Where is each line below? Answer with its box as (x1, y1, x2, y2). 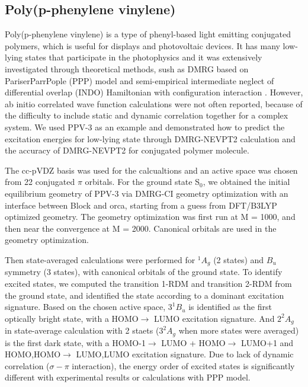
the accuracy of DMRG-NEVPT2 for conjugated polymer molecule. (5, 144, 249, 156)
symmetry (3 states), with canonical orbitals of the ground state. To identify (5, 266, 283, 278)
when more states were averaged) (178, 324, 299, 337)
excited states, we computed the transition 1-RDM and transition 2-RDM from (5, 277, 292, 289)
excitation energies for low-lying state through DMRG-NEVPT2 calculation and (5, 132, 296, 145)
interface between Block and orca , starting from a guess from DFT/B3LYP (5, 199, 277, 211)
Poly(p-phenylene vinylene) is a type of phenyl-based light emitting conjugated (5, 28, 291, 40)
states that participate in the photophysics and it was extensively (25, 51, 262, 63)
